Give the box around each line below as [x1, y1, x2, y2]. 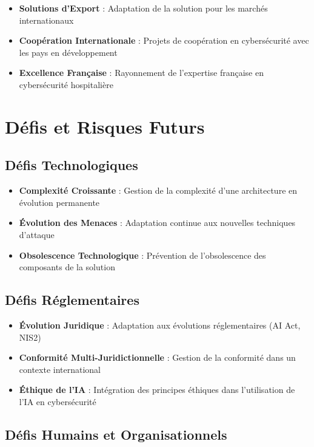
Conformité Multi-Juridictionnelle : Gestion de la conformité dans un [19, 351, 296, 364]
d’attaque [19, 228, 55, 241]
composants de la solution [19, 261, 115, 273]
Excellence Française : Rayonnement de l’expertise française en [19, 66, 264, 79]
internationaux [19, 13, 74, 26]
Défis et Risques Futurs [5, 114, 205, 138]
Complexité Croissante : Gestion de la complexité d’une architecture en [19, 184, 298, 197]
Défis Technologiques [5, 155, 138, 174]
